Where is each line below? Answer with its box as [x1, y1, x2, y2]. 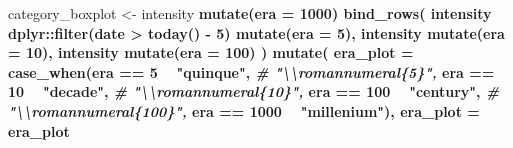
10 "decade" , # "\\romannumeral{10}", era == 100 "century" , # [8, 81, 500, 102]
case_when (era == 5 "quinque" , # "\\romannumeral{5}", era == [8, 61, 495, 82]
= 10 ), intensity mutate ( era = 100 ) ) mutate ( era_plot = [8, 42, 414, 63]
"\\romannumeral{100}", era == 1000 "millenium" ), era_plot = [8, 100, 480, 121]
